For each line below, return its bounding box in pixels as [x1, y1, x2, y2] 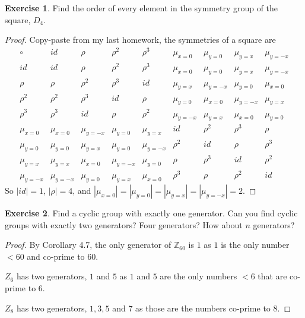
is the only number [221, 238, 290, 251]
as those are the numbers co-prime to [135, 301, 271, 314]
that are [258, 270, 287, 282]
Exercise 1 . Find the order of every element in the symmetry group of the [5, 2, 278, 14]
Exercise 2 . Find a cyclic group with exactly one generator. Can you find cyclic [5, 206, 298, 219]
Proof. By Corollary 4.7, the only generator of [5, 238, 171, 251]
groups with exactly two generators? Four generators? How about [5, 218, 243, 231]
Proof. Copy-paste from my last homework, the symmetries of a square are [5, 33, 276, 46]
